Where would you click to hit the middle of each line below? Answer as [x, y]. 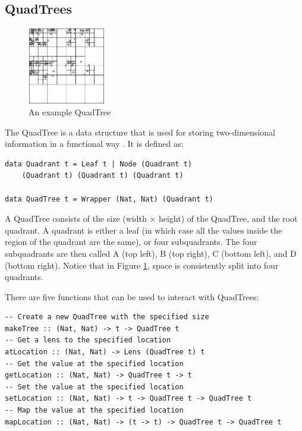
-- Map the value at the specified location [94, 410]
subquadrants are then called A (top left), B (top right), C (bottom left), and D [151, 253]
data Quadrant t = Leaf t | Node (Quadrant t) [98, 164]
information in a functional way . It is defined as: [94, 144]
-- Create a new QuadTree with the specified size [107, 317]
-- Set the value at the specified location [94, 387]
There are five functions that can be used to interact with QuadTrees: [132, 296]
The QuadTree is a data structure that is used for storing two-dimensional [140, 132]
